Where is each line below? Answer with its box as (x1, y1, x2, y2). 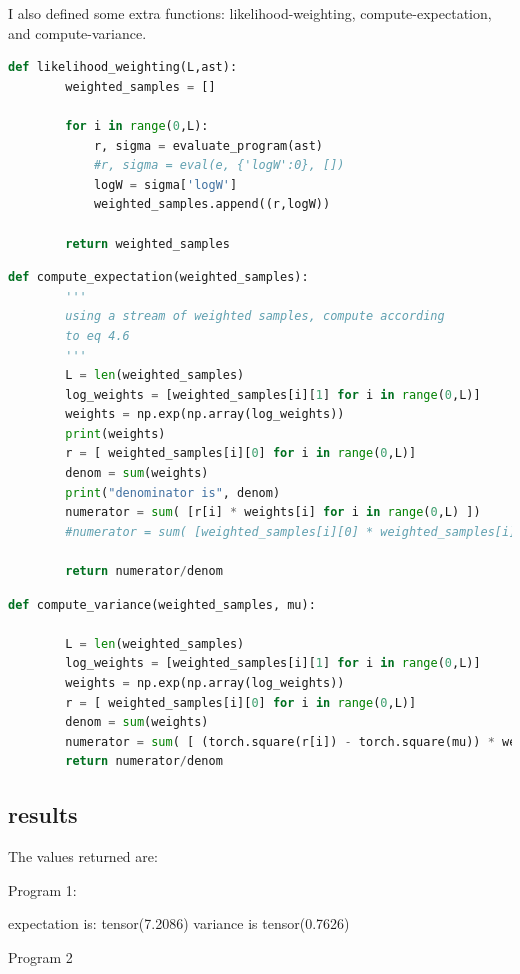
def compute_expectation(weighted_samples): (8, 270, 309, 285)
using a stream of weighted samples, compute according (65, 309, 445, 324)
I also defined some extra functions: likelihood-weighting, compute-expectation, (8, 3, 492, 23)
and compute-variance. (8, 22, 147, 43)
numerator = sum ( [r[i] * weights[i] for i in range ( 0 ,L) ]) (65, 505, 481, 520)
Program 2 (8, 946, 73, 967)
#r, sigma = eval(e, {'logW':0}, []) (93, 158, 345, 173)
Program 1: (8, 879, 77, 900)
